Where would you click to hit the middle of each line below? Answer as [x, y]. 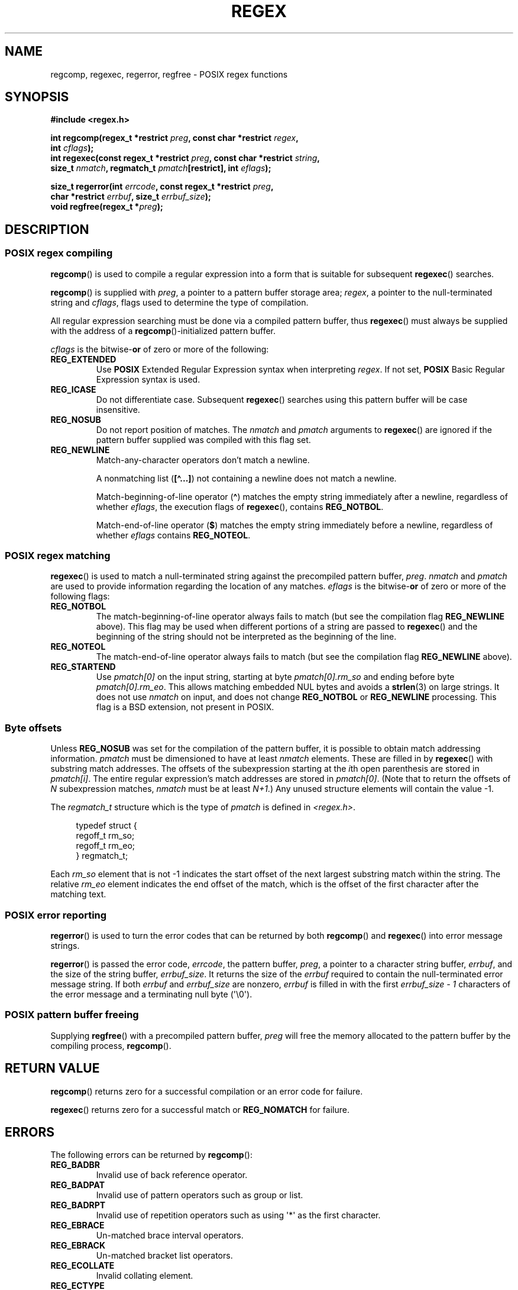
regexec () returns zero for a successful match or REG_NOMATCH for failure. [200, 1109]
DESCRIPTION [47, 229]
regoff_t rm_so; [105, 836]
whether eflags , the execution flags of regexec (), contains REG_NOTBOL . [240, 506]
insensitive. [118, 409]
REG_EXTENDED [83, 359]
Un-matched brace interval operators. [170, 1236]
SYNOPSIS [37, 97]
